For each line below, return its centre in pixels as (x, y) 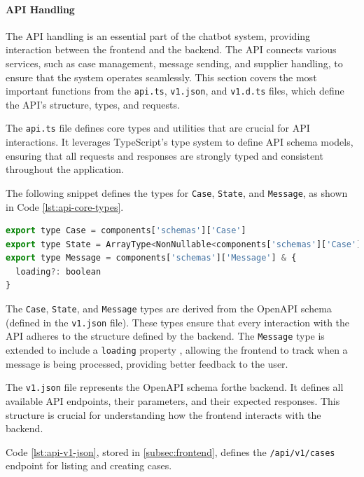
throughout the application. (65, 169)
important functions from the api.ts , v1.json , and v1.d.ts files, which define (175, 91)
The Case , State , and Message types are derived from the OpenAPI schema (169, 309)
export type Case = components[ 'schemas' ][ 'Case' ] (126, 231)
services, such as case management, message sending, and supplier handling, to (174, 63)
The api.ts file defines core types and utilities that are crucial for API (158, 128)
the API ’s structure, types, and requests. (93, 104)
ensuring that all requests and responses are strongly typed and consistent (164, 155)
